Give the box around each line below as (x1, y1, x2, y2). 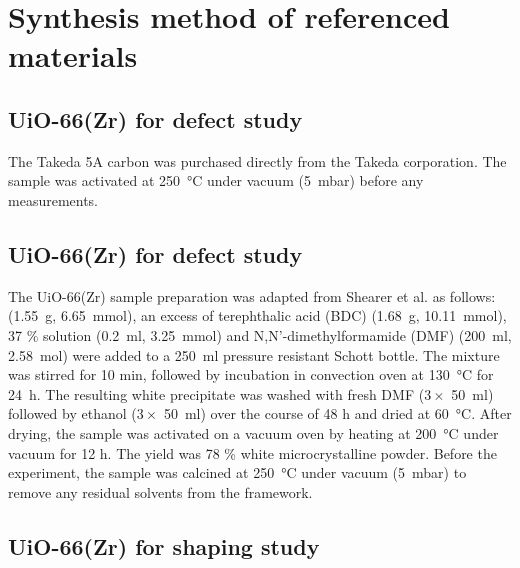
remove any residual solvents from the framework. (8, 481, 313, 502)
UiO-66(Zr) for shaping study (8, 530, 320, 561)
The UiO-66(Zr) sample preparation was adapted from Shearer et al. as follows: (8, 285, 496, 306)
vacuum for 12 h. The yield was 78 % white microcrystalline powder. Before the (8, 442, 497, 463)
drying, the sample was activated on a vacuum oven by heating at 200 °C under (8, 422, 499, 443)
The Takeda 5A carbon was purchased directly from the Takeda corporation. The (8, 150, 507, 171)
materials (8, 35, 138, 76)
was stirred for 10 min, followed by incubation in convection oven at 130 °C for (8, 364, 494, 385)
